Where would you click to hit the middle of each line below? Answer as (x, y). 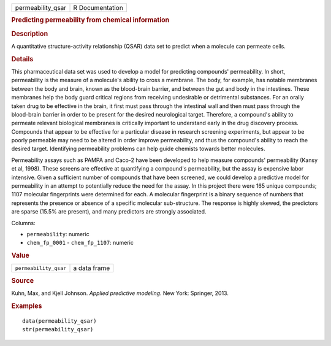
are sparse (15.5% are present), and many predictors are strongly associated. (109, 212)
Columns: (24, 223)
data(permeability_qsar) (59, 321)
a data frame (92, 268)
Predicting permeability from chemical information (90, 20)
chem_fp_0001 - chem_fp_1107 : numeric (80, 243)
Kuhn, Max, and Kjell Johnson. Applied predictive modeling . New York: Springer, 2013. (120, 293)
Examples (27, 306)
